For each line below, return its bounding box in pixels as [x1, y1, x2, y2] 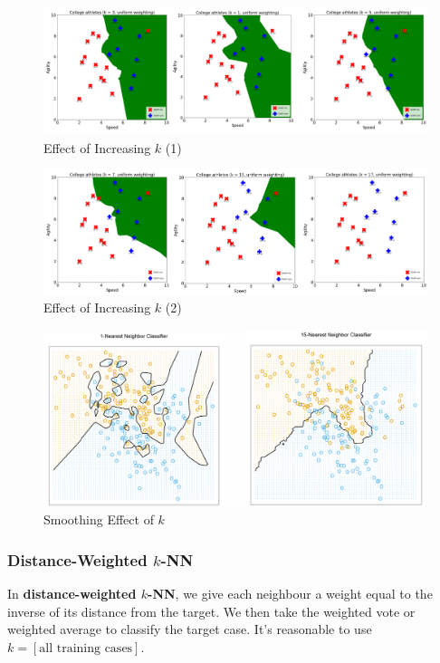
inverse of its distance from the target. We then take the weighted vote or [7, 601, 416, 620]
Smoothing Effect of [43, 510, 154, 529]
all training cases [39, 642, 133, 656]
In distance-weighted [7, 584, 137, 603]
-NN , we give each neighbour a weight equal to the [148, 584, 433, 603]
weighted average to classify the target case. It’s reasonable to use [7, 620, 372, 639]
